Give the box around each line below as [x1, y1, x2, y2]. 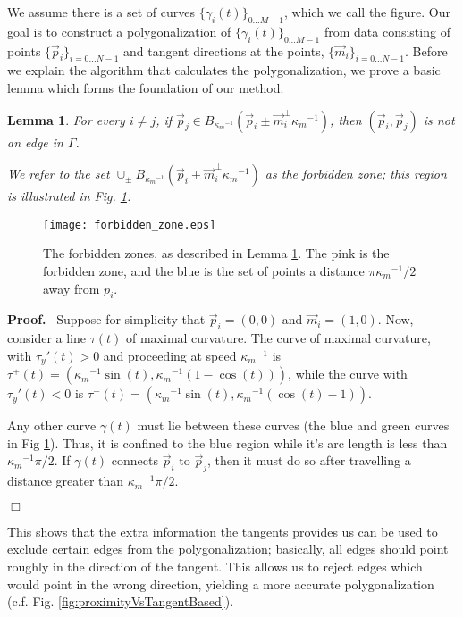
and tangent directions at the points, [122, 41, 324, 60]
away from [43, 279, 100, 297]
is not [423, 110, 455, 129]
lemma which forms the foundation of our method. [7, 78, 284, 96]
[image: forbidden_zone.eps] [43, 218, 216, 231]
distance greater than [7, 471, 124, 490]
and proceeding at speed [103, 346, 237, 364]
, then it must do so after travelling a [206, 451, 411, 470]
